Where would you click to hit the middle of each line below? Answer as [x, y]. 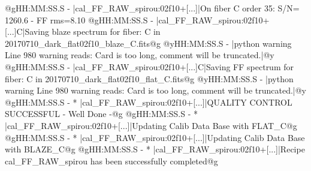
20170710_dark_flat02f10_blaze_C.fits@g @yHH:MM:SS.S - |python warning [148, 43]
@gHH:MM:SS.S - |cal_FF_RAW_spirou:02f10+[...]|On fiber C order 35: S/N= [152, 8]
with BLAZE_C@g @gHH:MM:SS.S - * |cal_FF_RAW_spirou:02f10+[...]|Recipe [155, 149]
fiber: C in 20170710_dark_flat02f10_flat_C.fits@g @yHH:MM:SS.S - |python [149, 78]
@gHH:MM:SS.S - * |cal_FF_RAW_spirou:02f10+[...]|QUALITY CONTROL [149, 102]
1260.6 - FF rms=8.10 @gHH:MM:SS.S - [79, 19]
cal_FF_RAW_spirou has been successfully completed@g [111, 160]
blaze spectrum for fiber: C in [106, 31]
